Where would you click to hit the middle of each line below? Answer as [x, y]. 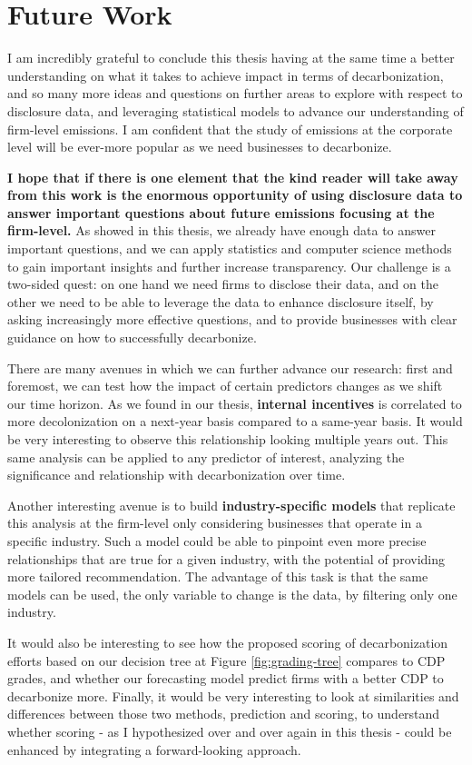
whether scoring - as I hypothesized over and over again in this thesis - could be [230, 731]
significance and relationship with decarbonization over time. [177, 475]
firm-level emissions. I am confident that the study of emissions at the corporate [230, 129]
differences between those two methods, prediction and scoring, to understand [224, 714]
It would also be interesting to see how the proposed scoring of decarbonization [228, 642]
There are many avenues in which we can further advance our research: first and [230, 368]
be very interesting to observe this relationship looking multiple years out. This [228, 439]
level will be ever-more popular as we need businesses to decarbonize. [200, 147]
